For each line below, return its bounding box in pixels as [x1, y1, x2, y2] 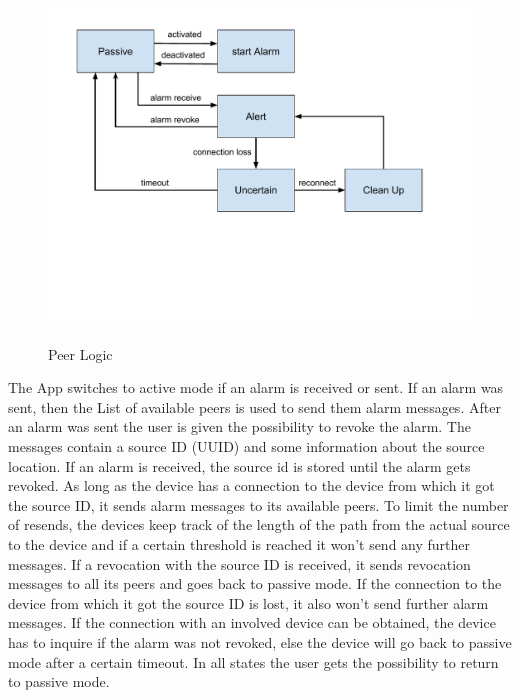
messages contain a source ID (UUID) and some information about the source [8, 435, 485, 456]
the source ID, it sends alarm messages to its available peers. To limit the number [8, 494, 509, 515]
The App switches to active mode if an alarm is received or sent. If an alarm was [8, 377, 504, 398]
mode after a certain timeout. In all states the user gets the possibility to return [8, 651, 499, 672]
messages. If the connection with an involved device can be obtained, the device [8, 612, 496, 633]
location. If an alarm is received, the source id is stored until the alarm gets [8, 455, 471, 476]
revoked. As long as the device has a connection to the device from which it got [8, 475, 495, 496]
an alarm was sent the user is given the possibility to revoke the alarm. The [8, 416, 471, 437]
